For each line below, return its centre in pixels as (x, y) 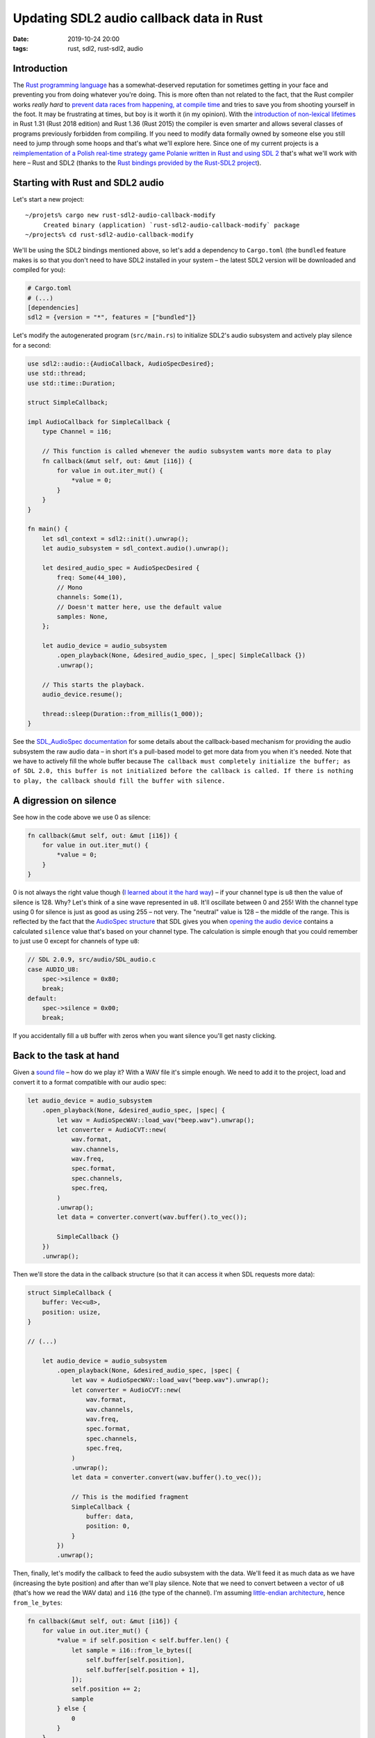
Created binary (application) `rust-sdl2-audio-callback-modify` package (172, 225)
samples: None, (83, 616)
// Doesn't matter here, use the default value (139, 607)
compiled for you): (39, 270)
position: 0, (108, 1526)
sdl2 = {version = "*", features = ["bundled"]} (112, 317)
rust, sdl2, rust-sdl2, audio (106, 48)
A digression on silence (65, 801)
